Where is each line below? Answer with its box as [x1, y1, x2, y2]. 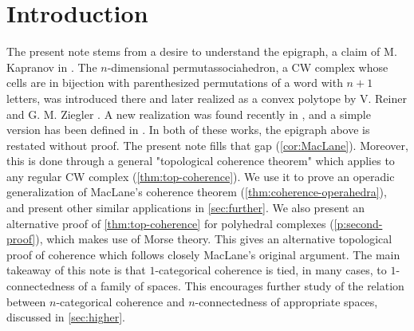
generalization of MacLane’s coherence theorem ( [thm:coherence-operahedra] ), [6, 183, 387, 200]
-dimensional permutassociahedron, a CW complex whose [107, 58, 388, 75]
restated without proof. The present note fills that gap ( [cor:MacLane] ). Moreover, [6, 136, 408, 153]
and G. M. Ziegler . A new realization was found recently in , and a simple [6, 105, 371, 122]
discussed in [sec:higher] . [6, 309, 125, 325]
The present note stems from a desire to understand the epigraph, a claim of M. [6, 43, 397, 60]
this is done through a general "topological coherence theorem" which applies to [6, 152, 395, 169]
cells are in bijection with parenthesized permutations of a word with [6, 74, 343, 91]
